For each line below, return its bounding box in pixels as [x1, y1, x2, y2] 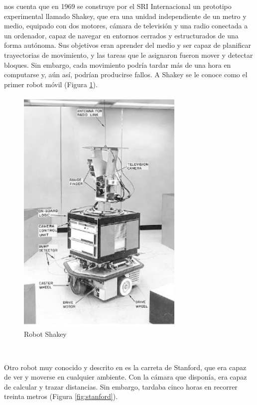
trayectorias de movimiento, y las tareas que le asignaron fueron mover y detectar [4, 49, 253, 60]
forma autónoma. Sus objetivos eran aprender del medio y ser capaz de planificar [4, 40, 251, 50]
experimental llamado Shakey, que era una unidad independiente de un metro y [4, 10, 247, 21]
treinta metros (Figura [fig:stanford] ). [4, 391, 118, 402]
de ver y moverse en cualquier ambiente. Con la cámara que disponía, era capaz [4, 372, 247, 382]
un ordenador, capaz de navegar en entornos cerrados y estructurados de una [4, 30, 239, 40]
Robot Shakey [24, 328, 67, 339]
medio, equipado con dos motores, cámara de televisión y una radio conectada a [4, 20, 248, 31]
